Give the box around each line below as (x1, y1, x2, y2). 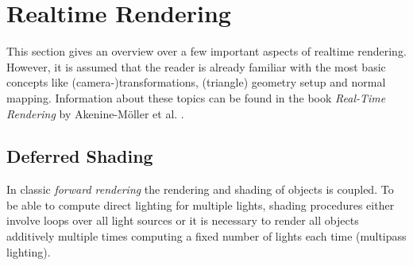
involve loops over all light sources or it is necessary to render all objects (6, 212, 359, 229)
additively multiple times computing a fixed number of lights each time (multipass (6, 228, 407, 245)
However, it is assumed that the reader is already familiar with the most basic (6, 58, 386, 75)
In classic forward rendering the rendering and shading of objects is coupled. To (6, 181, 394, 198)
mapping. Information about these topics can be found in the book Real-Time (6, 89, 386, 106)
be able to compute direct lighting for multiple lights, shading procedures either (6, 196, 395, 213)
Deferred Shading (6, 144, 153, 168)
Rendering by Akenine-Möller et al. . (6, 105, 184, 121)
